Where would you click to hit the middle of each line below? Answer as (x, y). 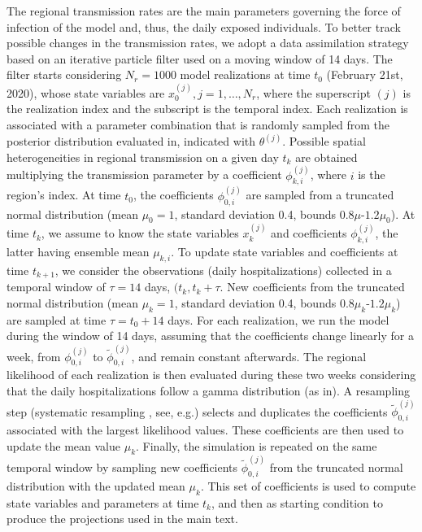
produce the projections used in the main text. (122, 519)
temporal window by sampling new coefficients (122, 467)
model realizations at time (245, 74)
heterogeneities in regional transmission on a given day (143, 157)
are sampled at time (57, 319)
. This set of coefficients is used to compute (308, 485)
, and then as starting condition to (297, 502)
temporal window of (56, 287)
